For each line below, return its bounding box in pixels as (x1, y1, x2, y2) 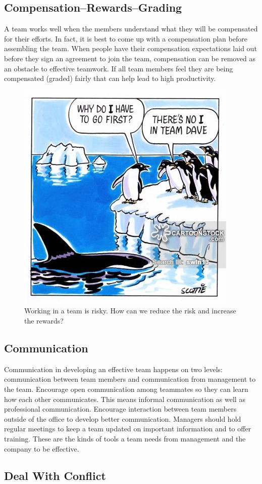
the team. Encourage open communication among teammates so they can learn (4, 383, 248, 394)
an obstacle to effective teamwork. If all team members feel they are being (4, 63, 233, 73)
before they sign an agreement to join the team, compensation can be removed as (4, 53, 256, 63)
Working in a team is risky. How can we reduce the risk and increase (24, 305, 236, 316)
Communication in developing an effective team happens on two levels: (4, 364, 223, 374)
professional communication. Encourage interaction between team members (4, 404, 237, 414)
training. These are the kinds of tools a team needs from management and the (4, 433, 246, 443)
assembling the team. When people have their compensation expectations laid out (4, 43, 257, 54)
